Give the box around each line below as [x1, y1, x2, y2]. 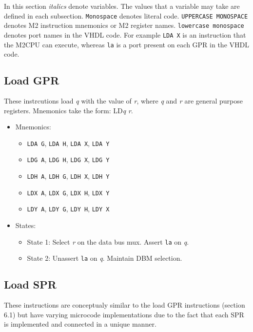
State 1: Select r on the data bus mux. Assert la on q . [27, 236, 189, 247]
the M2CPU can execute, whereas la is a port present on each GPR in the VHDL [4, 39, 249, 49]
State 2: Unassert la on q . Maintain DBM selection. [27, 253, 182, 263]
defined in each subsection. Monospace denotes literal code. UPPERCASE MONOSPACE [4, 10, 248, 21]
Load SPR [4, 277, 57, 292]
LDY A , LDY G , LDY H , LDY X [27, 204, 110, 214]
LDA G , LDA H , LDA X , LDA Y [27, 138, 110, 148]
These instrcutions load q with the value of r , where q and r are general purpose [4, 96, 243, 106]
